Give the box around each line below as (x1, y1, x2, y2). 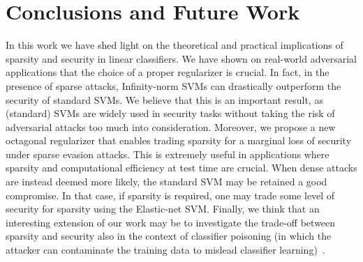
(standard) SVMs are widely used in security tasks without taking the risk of (6, 106, 335, 121)
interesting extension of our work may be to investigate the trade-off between (6, 215, 336, 229)
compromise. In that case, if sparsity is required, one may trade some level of (6, 187, 335, 202)
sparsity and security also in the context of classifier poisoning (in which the (6, 229, 332, 243)
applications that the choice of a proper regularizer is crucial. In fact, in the (6, 65, 329, 79)
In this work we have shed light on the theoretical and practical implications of (6, 38, 343, 52)
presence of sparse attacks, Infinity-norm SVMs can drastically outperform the (6, 78, 341, 93)
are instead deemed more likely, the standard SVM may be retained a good (6, 174, 327, 189)
